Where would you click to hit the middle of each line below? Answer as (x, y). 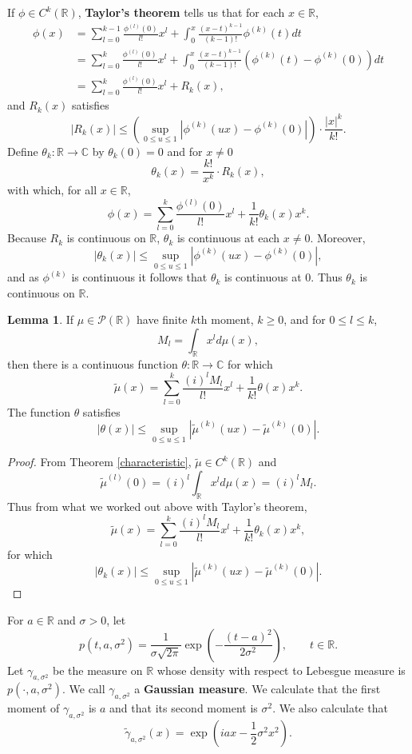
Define (23, 151)
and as (23, 277)
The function (39, 411)
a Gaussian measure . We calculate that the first (257, 689)
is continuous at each (228, 238)
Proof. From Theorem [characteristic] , (99, 462)
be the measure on (98, 670)
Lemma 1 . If (41, 319)
